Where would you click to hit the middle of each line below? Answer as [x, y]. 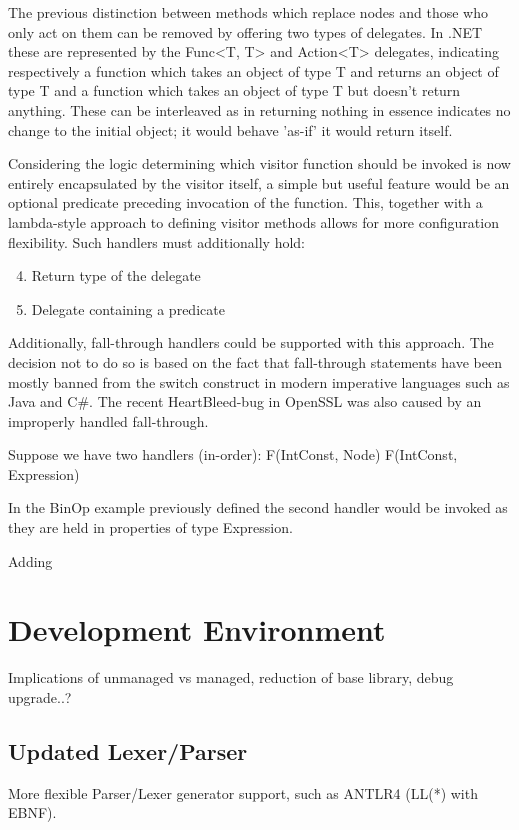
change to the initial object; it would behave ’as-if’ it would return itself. [230, 129]
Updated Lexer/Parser [128, 750]
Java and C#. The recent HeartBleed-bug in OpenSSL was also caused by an [245, 401]
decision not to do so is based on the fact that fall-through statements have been [255, 361]
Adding [30, 560]
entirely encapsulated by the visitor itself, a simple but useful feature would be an [259, 182]
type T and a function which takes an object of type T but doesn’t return [234, 90]
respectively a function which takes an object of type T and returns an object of [253, 70]
